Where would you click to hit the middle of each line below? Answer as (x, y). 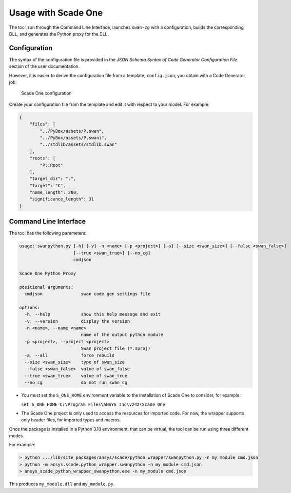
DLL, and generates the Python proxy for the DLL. (59, 34)
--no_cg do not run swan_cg (76, 383)
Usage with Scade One (56, 13)
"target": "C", (48, 186)
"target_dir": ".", (53, 179)
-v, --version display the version (77, 321)
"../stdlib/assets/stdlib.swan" (78, 145)
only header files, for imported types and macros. (71, 420)
